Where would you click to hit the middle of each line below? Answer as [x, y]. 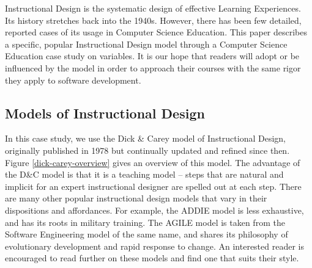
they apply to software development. [73, 80]
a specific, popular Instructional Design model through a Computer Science [146, 44]
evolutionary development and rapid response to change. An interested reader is [154, 246]
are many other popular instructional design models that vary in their [136, 198]
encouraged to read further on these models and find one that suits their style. [152, 258]
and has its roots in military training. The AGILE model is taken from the [145, 222]
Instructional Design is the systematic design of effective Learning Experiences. [153, 8]
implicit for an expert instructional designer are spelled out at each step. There [153, 186]
